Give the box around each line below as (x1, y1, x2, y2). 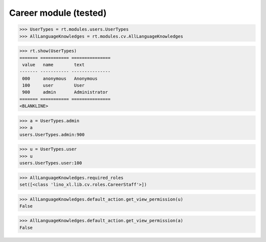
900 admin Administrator (22, 89, 108, 95)
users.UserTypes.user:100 (19, 160, 82, 166)
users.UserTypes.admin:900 (19, 132, 85, 138)
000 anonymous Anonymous (22, 75, 98, 81)
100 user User (22, 83, 85, 88)
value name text (22, 62, 85, 68)
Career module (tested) (9, 7, 107, 18)
